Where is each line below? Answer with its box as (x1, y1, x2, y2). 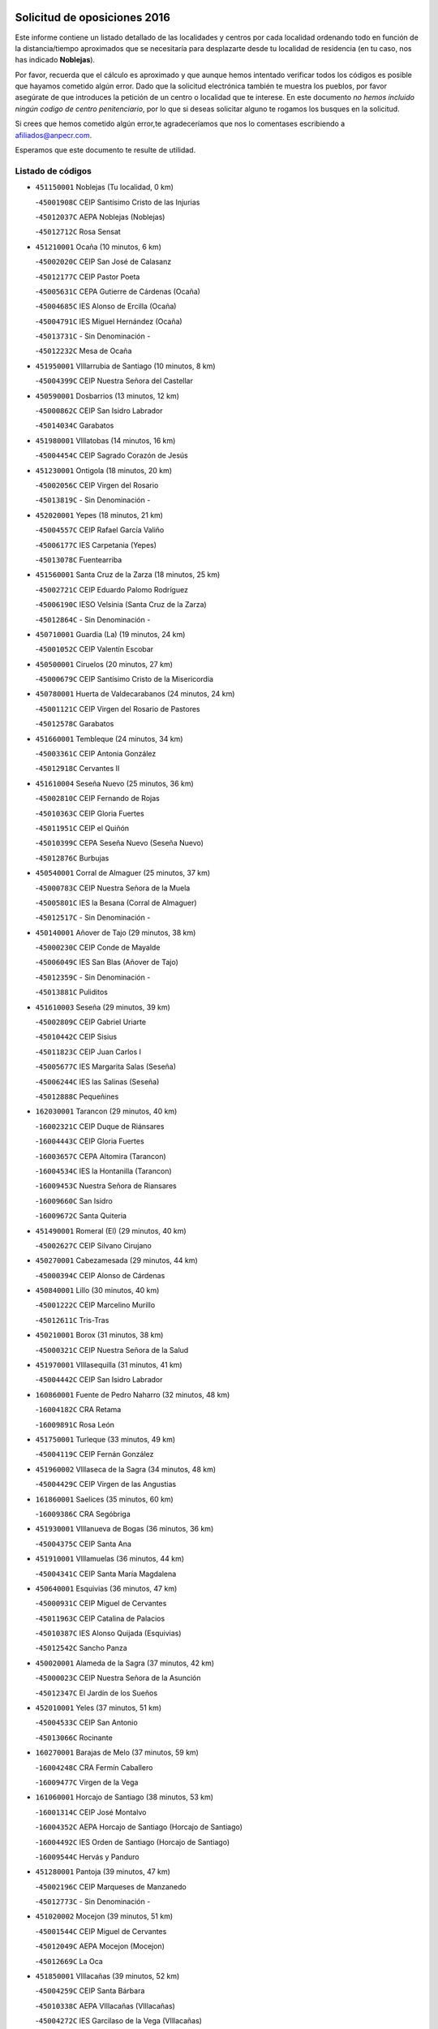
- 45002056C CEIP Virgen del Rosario (35, 480, 159, 490)
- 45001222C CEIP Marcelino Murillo (35, 1300, 156, 1310)
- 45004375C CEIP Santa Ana (35, 1539, 131, 1549)
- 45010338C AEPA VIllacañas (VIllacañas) (35, 2001, 176, 2010)
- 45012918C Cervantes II (35, 764, 120, 773)
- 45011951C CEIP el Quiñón (35, 823, 130, 833)
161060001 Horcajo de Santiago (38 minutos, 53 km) (35, 1792, 214, 1802)
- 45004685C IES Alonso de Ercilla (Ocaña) (35, 301, 177, 312)
